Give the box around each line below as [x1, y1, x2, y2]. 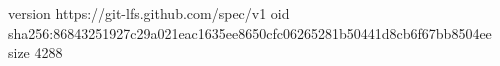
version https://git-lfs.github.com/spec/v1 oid [8, 3, 290, 23]
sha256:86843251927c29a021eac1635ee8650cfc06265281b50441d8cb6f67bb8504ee [8, 22, 492, 43]
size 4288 [8, 42, 63, 63]
